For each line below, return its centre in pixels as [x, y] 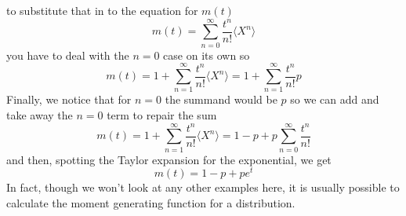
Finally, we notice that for [69, 99]
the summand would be [221, 99]
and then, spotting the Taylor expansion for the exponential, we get [169, 159]
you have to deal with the [68, 55]
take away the [40, 115]
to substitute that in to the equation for [102, 10]
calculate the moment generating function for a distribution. [151, 203]
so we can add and [335, 99]
